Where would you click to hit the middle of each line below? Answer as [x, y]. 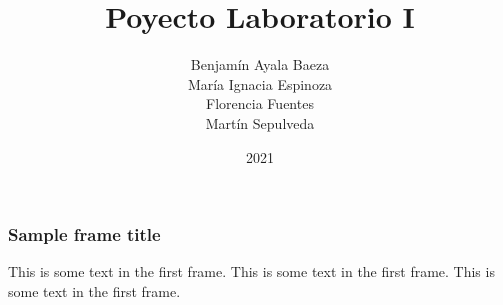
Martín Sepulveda [260, 122]
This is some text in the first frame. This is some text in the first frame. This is [251, 271]
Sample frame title [84, 234]
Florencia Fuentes [260, 103]
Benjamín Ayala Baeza [260, 64]
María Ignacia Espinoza [260, 83]
